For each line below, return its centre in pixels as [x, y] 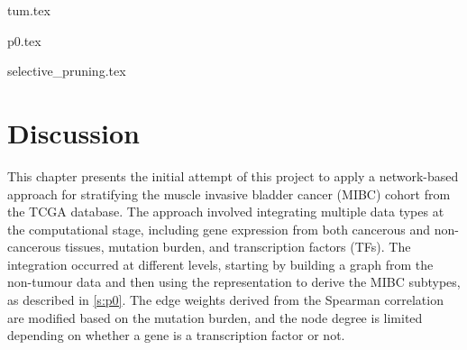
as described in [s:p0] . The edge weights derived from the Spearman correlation [225, 300]
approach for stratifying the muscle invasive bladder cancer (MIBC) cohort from [229, 193]
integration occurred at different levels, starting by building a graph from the [220, 264]
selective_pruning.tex [67, 71]
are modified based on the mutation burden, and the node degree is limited [215, 317]
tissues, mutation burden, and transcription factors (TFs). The [238, 247]
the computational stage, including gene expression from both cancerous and [219, 229]
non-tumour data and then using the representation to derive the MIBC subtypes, [234, 282]
